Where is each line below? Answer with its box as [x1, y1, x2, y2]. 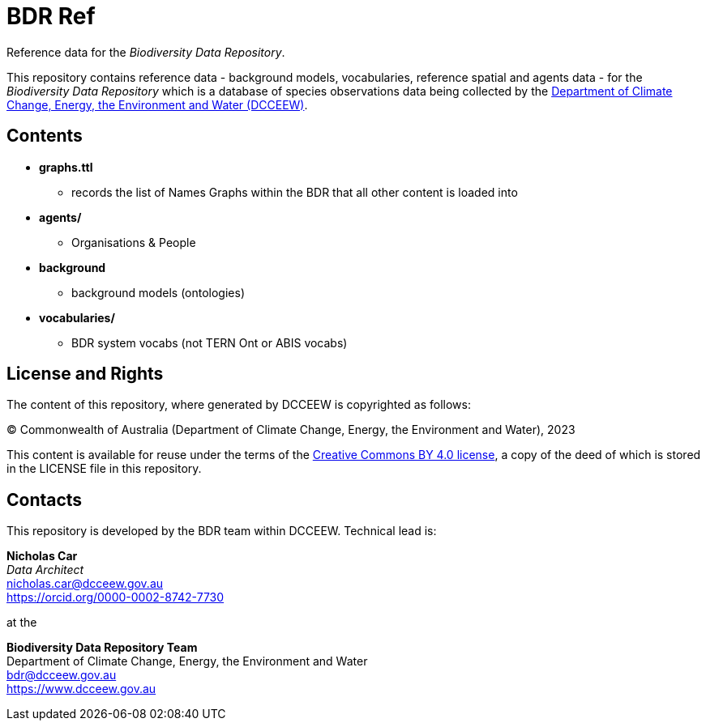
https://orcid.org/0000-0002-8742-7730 [6, 590, 225, 605]
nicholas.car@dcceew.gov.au [6, 576, 164, 591]
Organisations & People [71, 235, 196, 249]
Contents [6, 125, 83, 147]
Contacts [6, 489, 83, 510]
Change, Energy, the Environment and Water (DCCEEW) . [6, 97, 308, 112]
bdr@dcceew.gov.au [6, 668, 117, 682]
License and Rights [6, 363, 164, 385]
